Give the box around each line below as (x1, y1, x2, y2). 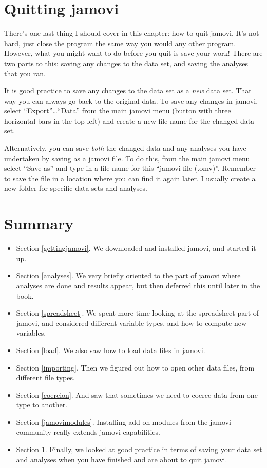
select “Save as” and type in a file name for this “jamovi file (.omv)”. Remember (4, 163, 256, 173)
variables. (16, 327, 46, 338)
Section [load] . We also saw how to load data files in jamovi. (16, 344, 205, 355)
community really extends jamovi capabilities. (16, 426, 160, 437)
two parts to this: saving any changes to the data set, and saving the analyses (4, 57, 249, 68)
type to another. (16, 399, 68, 410)
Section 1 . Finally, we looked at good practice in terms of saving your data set (16, 444, 262, 455)
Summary (4, 213, 74, 234)
